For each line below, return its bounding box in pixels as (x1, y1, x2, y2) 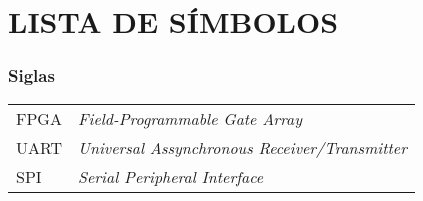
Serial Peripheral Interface (78, 164, 264, 188)
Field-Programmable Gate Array (78, 106, 302, 130)
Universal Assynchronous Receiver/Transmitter (78, 135, 407, 159)
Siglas (8, 63, 55, 88)
